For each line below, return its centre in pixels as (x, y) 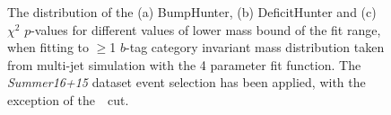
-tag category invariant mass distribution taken (255, 47)
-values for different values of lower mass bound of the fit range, (206, 29)
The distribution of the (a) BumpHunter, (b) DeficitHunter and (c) (192, 12)
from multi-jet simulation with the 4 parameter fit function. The (184, 64)
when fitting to (48, 47)
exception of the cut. (68, 99)
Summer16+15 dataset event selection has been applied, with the (187, 82)
